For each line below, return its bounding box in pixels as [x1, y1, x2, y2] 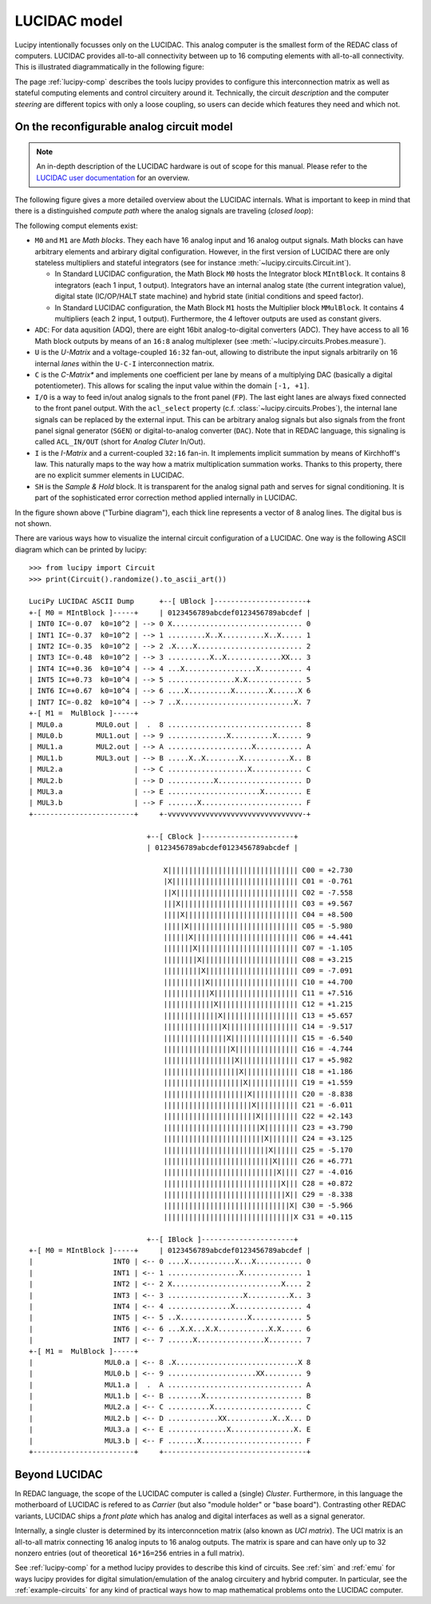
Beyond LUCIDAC [14, 1467, 103, 1481]
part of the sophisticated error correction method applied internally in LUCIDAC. [34, 493, 298, 503]
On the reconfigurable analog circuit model [14, 120, 233, 134]
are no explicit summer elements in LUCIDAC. [34, 470, 185, 480]
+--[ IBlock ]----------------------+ [146, 1235, 299, 1243]
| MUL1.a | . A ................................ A [29, 1380, 311, 1389]
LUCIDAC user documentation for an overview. [36, 173, 190, 182]
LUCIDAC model [14, 12, 123, 30]
